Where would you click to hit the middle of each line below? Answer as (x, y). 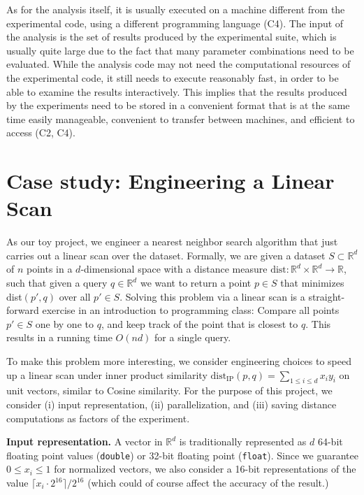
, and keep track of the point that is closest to (199, 323)
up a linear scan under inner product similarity (107, 374)
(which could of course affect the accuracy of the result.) (208, 483)
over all (75, 296)
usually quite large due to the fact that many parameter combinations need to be (180, 50)
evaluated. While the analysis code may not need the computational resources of (179, 64)
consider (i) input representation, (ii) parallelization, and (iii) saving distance (172, 404)
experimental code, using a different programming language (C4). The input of (175, 23)
